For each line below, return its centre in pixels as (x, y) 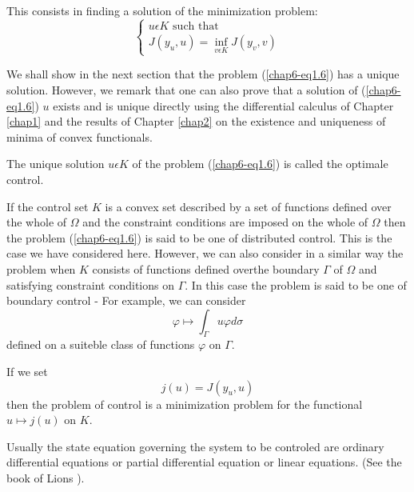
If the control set (48, 206)
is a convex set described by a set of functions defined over (248, 206)
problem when (41, 268)
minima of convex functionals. (80, 136)
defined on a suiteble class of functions (101, 344)
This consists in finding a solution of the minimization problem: (162, 10)
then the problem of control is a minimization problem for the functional (185, 404)
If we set (27, 372)
